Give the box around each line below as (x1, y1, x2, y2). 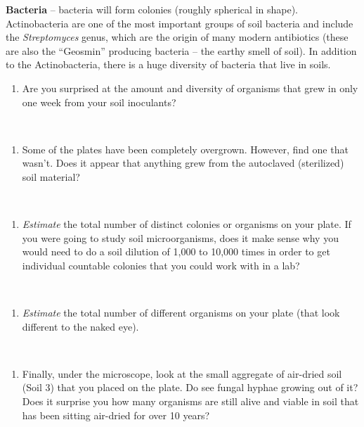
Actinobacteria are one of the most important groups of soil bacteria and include (6, 15, 353, 30)
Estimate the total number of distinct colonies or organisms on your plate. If (22, 217, 351, 231)
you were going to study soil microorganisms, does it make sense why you (22, 230, 339, 245)
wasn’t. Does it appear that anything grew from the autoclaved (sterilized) (22, 155, 344, 170)
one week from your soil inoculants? (22, 94, 176, 109)
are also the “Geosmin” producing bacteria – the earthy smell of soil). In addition (6, 43, 357, 58)
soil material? (22, 169, 80, 184)
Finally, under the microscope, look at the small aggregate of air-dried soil (22, 366, 342, 381)
